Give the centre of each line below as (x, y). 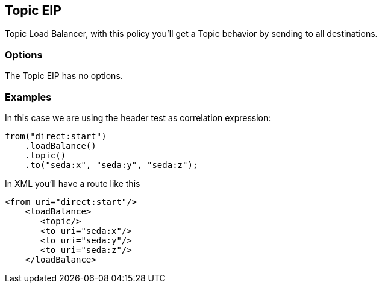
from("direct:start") (56, 136)
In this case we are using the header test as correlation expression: (138, 117)
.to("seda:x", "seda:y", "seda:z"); (111, 165)
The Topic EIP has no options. (64, 76)
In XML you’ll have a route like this (73, 183)
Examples (28, 97)
